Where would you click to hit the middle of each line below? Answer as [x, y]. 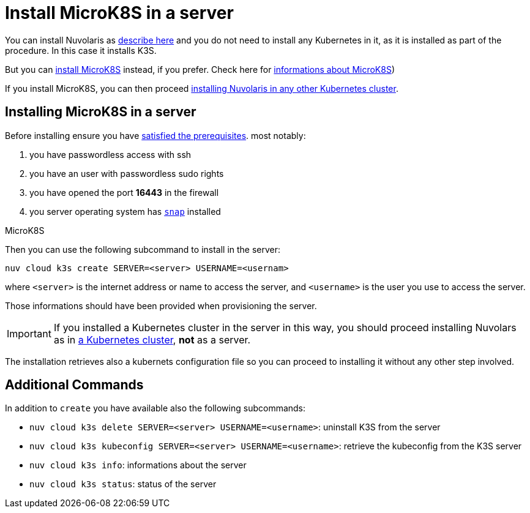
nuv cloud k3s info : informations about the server [138, 465]
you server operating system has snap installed [125, 211]
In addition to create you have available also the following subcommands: [155, 408]
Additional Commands [74, 385]
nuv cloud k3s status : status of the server [123, 484]
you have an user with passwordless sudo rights [127, 173]
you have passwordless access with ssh [110, 154]
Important [29, 333]
